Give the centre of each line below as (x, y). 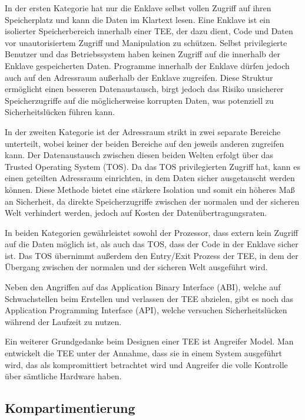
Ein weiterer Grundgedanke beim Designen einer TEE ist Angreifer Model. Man (149, 341)
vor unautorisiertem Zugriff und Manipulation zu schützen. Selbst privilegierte (146, 42)
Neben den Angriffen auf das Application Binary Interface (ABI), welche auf (143, 287)
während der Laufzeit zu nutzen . (63, 321)
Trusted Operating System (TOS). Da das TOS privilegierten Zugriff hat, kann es (153, 166)
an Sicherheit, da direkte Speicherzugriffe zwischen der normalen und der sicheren (152, 201)
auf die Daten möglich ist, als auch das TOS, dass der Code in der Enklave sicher (152, 244)
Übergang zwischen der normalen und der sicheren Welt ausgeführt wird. (136, 267)
